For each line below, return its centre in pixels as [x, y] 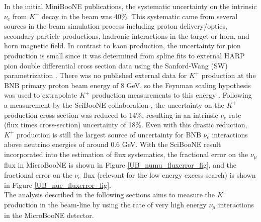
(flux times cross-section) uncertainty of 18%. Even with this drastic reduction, [126, 125]
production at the [229, 75]
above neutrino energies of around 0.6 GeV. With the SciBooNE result [113, 144]
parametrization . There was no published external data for [96, 75]
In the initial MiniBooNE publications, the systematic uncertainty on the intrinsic [130, 6]
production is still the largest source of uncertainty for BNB [109, 134]
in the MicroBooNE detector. [49, 215]
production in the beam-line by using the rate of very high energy [105, 204]
